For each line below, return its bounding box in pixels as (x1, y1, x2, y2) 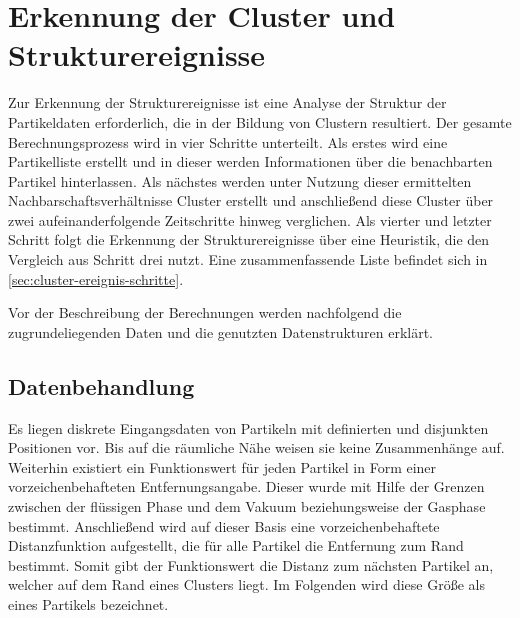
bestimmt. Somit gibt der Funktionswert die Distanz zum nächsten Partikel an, (8, 554, 494, 575)
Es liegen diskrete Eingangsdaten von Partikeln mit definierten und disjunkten (8, 417, 489, 438)
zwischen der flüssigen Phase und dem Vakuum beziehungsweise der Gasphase (8, 496, 486, 517)
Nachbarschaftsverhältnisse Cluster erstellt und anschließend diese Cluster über (8, 190, 494, 211)
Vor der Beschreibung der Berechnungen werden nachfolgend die (8, 302, 402, 323)
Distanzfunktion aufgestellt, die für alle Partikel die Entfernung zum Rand (8, 535, 464, 556)
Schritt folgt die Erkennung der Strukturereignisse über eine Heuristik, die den (8, 229, 490, 250)
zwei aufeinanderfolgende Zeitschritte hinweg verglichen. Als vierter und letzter (8, 209, 492, 230)
